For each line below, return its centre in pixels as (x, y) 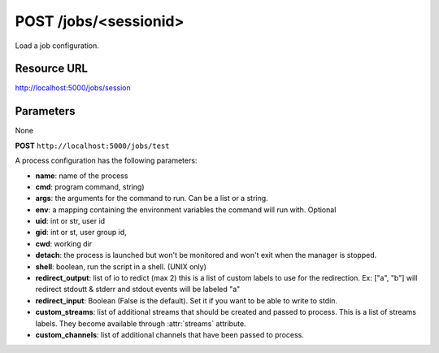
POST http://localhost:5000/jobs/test (92, 146)
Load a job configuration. (57, 46)
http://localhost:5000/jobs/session (73, 88)
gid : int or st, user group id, (81, 233)
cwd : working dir (64, 243)
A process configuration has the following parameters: (106, 161)
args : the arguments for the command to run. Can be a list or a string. (152, 198)
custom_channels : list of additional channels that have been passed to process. (170, 335)
